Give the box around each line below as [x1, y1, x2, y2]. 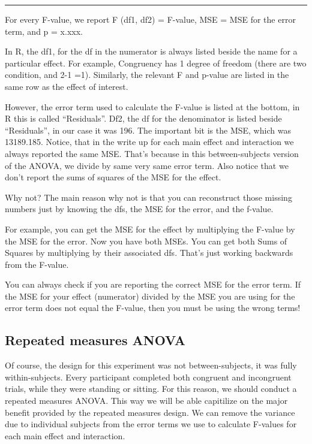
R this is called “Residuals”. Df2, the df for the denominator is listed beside [5, 112, 282, 125]
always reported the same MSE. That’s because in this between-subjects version [5, 147, 299, 159]
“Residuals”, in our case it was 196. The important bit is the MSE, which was [5, 123, 291, 136]
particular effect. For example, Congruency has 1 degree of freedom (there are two [5, 56, 307, 69]
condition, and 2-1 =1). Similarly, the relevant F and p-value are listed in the [5, 68, 289, 81]
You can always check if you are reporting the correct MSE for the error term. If [5, 278, 301, 291]
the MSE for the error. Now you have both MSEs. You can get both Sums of [5, 234, 287, 247]
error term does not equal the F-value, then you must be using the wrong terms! [5, 301, 301, 314]
